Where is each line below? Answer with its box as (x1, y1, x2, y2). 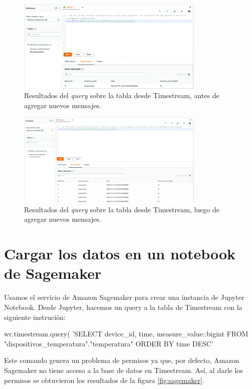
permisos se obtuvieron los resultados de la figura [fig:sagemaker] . (4, 374, 204, 385)
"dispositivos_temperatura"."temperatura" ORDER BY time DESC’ (4, 338, 213, 348)
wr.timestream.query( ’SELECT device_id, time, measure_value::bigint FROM (4, 328, 248, 339)
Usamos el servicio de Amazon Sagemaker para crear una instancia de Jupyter (4, 292, 244, 302)
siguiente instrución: (4, 311, 66, 322)
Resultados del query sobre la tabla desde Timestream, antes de (24, 90, 219, 101)
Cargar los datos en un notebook (4, 243, 236, 264)
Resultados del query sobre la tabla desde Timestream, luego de (24, 204, 219, 214)
